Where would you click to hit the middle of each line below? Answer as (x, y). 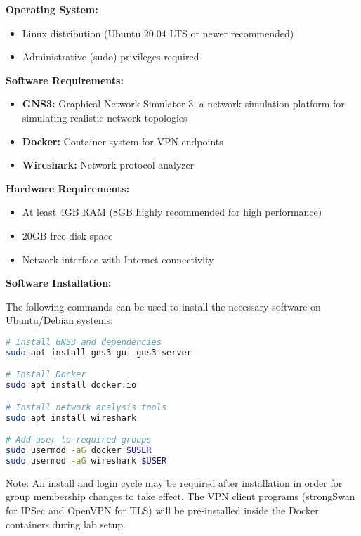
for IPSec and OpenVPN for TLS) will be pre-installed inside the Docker (162, 510)
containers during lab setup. (66, 524)
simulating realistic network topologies (105, 117)
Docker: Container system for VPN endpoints (123, 141)
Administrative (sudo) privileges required (111, 57)
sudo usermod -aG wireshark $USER (86, 460)
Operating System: (52, 9)
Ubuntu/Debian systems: (59, 320)
